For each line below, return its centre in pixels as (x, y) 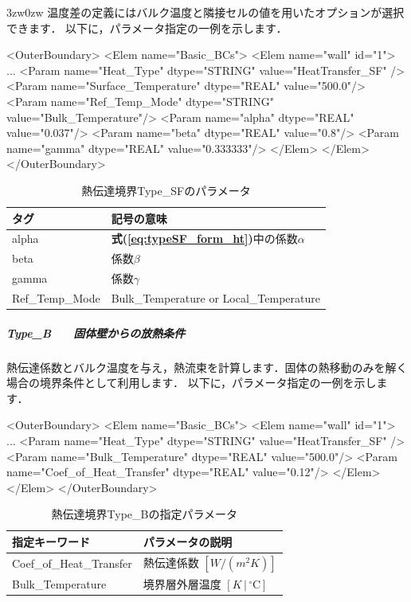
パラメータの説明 (188, 541)
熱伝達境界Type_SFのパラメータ (166, 190)
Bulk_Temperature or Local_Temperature (215, 297)
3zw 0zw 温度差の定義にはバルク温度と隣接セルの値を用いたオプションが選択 (205, 12)
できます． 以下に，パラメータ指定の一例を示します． (147, 27)
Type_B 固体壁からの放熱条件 (96, 332)
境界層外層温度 (182, 584)
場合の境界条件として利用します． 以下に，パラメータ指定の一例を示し (192, 383)
